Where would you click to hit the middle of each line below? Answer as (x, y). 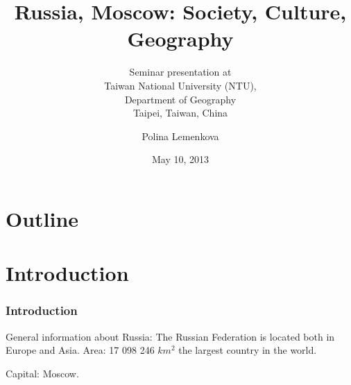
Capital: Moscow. (42, 373)
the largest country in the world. (248, 350)
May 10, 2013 (180, 159)
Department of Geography (180, 99)
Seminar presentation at (180, 72)
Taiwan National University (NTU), (180, 85)
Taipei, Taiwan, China (180, 113)
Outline (42, 218)
